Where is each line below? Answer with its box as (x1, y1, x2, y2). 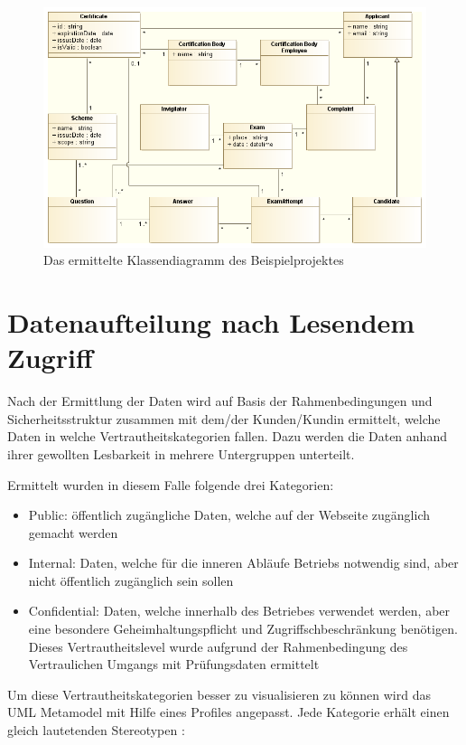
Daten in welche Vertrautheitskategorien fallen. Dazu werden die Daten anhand (7, 427, 447, 446)
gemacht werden (28, 523, 118, 542)
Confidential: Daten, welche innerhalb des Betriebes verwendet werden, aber (28, 601, 451, 620)
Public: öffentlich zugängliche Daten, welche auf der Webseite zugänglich (28, 505, 431, 524)
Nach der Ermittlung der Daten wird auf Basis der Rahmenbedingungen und (7, 391, 433, 410)
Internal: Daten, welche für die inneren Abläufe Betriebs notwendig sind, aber (28, 553, 459, 572)
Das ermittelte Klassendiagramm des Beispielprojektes (43, 250, 344, 269)
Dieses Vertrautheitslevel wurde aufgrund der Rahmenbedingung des (28, 637, 408, 655)
